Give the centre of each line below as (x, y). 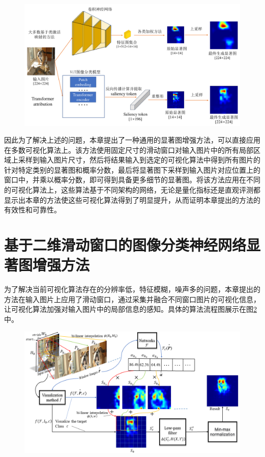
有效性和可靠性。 (33, 210)
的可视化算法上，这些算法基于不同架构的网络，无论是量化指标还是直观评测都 (132, 190)
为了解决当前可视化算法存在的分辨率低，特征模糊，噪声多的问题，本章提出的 (132, 289)
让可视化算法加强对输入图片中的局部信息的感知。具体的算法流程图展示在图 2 (130, 309)
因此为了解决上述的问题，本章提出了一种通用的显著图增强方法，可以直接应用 (132, 140)
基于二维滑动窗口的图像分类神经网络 (125, 245)
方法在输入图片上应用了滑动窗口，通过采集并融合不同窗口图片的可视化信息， (132, 299)
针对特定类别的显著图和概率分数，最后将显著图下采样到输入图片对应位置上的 (132, 169)
